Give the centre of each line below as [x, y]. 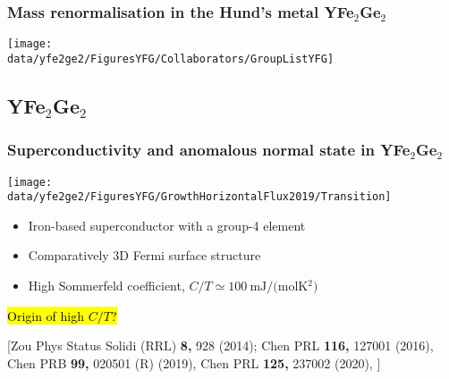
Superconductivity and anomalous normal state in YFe [209, 150]
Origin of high [46, 315]
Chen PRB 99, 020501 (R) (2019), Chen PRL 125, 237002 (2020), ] [194, 362]
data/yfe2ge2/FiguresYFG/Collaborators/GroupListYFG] [171, 59]
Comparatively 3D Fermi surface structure [144, 255]
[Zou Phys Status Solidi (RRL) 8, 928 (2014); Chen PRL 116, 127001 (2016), [220, 345]
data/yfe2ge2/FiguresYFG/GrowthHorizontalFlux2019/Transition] [199, 197]
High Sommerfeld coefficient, [106, 286]
